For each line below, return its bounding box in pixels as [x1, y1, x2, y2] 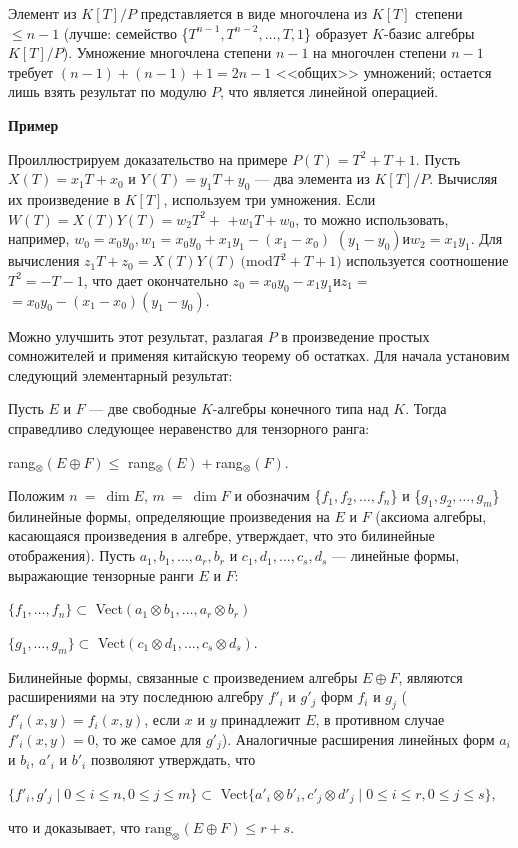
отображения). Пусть [8, 545, 136, 566]
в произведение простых [281, 325, 430, 346]
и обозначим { [234, 485, 322, 506]
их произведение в [8, 188, 121, 209]
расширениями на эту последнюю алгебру [8, 686, 264, 707]
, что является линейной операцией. [220, 81, 439, 102]
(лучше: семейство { [63, 22, 189, 43]
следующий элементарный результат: [8, 364, 233, 385]
